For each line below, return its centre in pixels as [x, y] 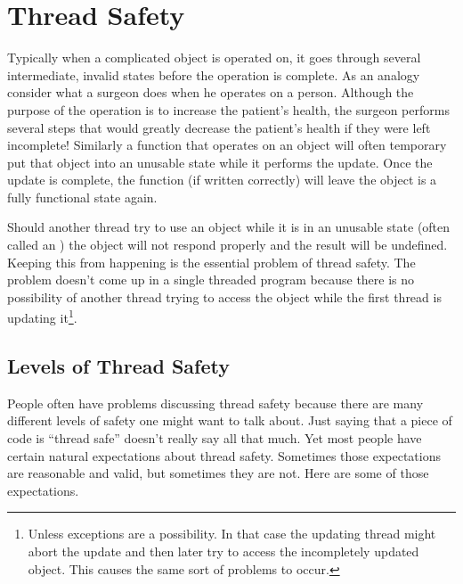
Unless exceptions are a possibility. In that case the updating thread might [232, 534]
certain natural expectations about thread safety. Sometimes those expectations [224, 455]
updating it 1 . [42, 317]
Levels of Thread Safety [119, 366]
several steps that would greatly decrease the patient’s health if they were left [219, 127]
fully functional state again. [82, 197]
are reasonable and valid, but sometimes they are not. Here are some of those [218, 473]
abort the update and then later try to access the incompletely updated [223, 551]
